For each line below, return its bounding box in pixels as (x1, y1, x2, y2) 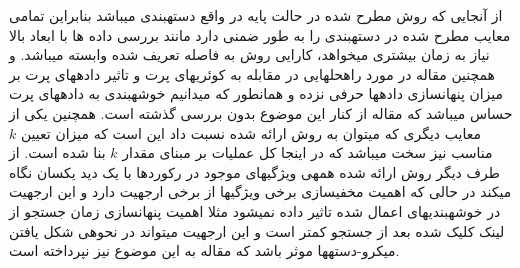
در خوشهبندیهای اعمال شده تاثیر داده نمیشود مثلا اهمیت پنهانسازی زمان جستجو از (9, 200, 501, 221)
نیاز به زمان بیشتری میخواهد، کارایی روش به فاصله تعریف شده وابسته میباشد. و (9, 44, 490, 65)
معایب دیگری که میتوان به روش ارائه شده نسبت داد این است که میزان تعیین (20, 122, 481, 143)
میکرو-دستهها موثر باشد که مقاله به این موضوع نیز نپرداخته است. (9, 240, 400, 261)
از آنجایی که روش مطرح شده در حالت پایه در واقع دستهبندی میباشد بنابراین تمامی (9, 5, 503, 25)
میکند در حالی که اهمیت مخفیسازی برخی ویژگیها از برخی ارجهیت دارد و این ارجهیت (9, 181, 512, 202)
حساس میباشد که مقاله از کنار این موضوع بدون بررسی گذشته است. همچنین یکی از (9, 102, 513, 123)
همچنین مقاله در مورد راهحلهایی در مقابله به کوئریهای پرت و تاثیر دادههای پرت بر (9, 63, 495, 84)
